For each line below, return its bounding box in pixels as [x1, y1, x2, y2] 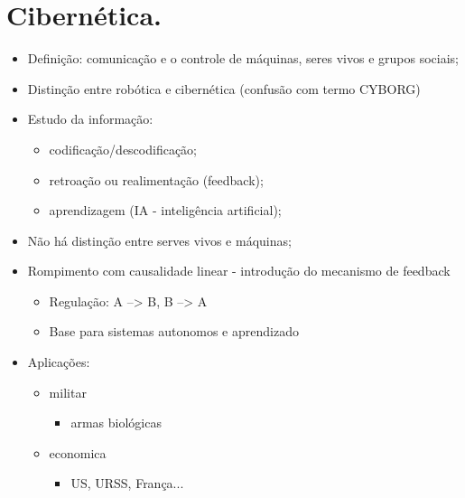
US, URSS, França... [70, 474, 184, 493]
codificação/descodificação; [49, 139, 198, 158]
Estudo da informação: [27, 109, 153, 128]
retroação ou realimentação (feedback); [49, 170, 264, 189]
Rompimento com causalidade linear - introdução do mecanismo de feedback [27, 261, 451, 280]
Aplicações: [27, 352, 90, 371]
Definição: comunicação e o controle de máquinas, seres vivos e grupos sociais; [27, 49, 459, 68]
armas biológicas [70, 413, 162, 432]
